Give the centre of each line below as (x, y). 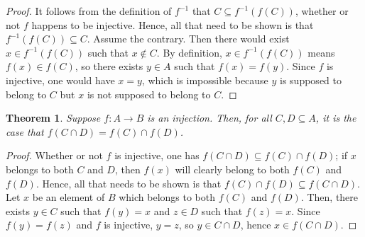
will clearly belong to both (232, 169)
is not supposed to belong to (149, 94)
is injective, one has (157, 155)
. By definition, (189, 52)
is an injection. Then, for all (209, 118)
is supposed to (311, 80)
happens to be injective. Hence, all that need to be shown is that (173, 24)
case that (25, 131)
